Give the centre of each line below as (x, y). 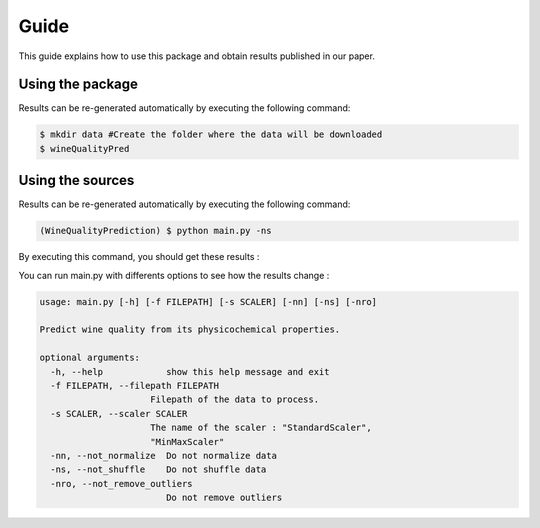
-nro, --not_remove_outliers (122, 483)
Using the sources (76, 180)
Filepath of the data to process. (235, 399)
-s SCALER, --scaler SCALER (119, 413)
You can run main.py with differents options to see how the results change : (174, 275)
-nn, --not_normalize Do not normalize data (163, 455)
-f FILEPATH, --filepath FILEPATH (135, 386)
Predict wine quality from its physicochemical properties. (190, 329)
